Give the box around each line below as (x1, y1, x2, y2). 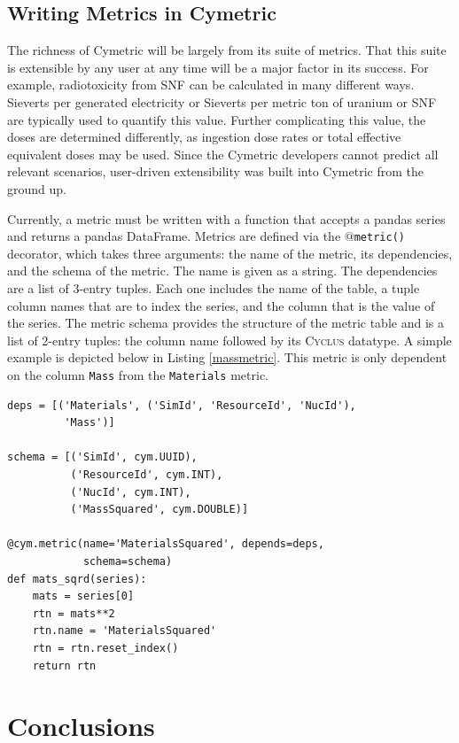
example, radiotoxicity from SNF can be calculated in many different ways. (7, 75, 415, 94)
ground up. (7, 179, 66, 197)
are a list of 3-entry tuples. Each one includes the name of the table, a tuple (7, 278, 420, 297)
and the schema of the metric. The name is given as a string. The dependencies (7, 261, 438, 280)
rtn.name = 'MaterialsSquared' (32, 624, 217, 638)
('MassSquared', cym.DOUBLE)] (70, 503, 249, 516)
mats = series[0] (32, 590, 135, 603)
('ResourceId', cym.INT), (70, 468, 223, 481)
